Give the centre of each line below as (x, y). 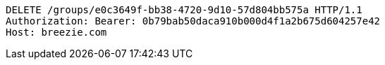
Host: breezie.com (56, 32)
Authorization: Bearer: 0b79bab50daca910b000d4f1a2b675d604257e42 (193, 21)
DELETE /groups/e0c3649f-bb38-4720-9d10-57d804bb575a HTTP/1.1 (184, 10)
